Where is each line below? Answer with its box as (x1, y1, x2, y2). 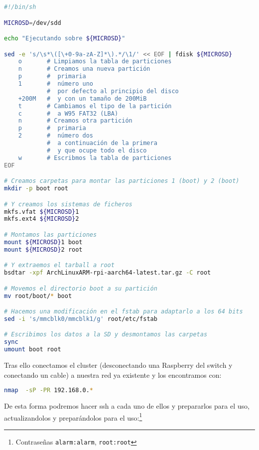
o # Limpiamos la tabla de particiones (18, 58, 172, 65)
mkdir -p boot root (4, 185, 68, 192)
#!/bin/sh (4, 3, 36, 10)
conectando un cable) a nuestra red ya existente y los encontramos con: (4, 369, 222, 380)
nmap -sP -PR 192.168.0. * (4, 387, 94, 394)
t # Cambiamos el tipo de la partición (18, 102, 172, 110)
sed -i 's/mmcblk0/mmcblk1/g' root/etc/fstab (4, 315, 157, 322)
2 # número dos (18, 132, 93, 140)
